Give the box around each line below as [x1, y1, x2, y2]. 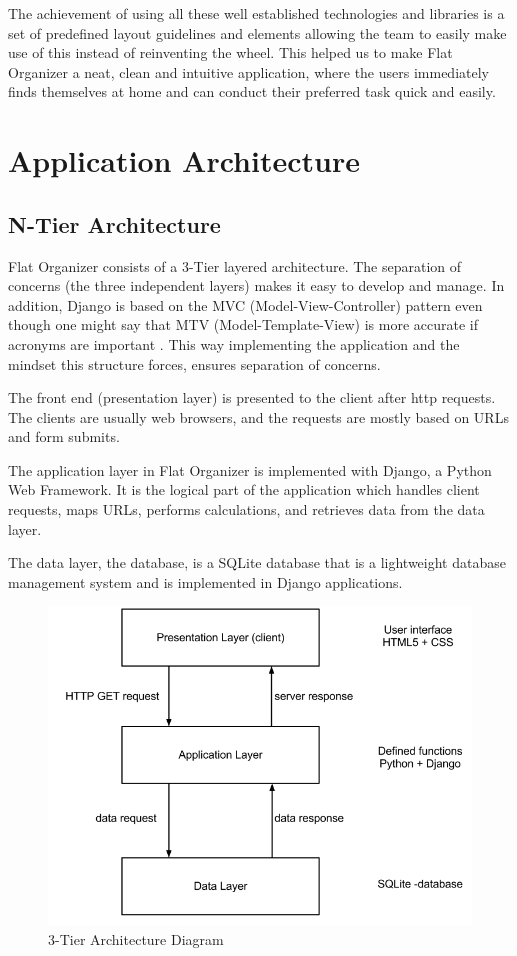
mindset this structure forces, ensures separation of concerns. [8, 353, 381, 374]
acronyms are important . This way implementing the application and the [8, 333, 460, 354]
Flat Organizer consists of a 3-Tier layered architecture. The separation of [8, 255, 462, 276]
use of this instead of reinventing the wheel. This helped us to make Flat [8, 42, 453, 63]
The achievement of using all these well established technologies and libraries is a [8, 3, 505, 23]
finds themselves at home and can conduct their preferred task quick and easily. [8, 81, 496, 102]
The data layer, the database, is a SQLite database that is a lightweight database [8, 552, 506, 573]
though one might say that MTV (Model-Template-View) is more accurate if [8, 314, 478, 335]
